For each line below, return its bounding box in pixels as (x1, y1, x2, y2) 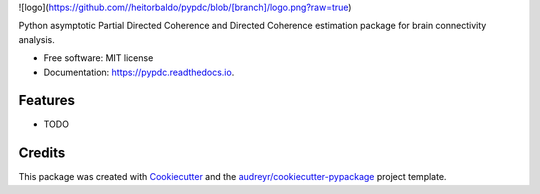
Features (18, 92, 75, 109)
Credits (18, 145, 66, 162)
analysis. (18, 33, 55, 45)
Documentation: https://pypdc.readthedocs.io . (43, 66, 235, 78)
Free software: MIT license (43, 52, 154, 64)
